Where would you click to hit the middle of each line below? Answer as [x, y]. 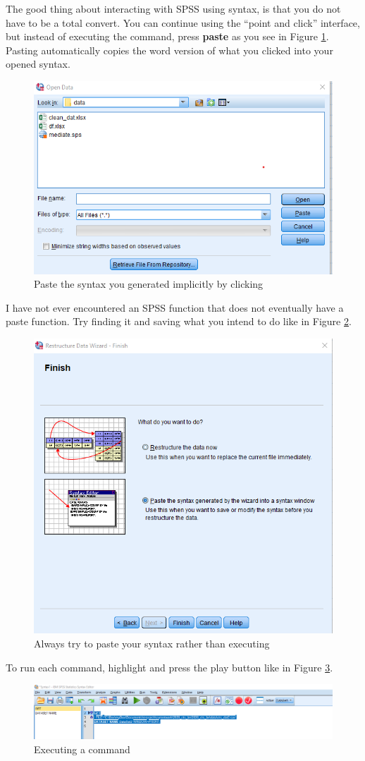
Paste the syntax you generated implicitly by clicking [149, 284]
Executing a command [82, 749]
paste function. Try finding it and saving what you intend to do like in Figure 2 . [179, 321]
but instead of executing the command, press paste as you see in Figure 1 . [167, 36]
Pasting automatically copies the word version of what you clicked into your [169, 50]
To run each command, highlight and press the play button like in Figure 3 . [169, 667]
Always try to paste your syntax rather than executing [152, 643]
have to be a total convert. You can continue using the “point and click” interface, [183, 22]
